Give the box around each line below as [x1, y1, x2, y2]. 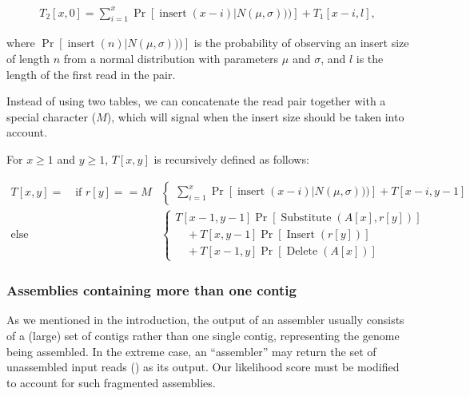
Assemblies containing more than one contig [6, 280, 297, 300]
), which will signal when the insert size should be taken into [106, 108, 404, 125]
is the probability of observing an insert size [193, 34, 409, 51]
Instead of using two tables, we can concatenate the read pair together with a [6, 93, 386, 109]
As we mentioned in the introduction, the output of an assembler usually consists [6, 311, 404, 328]
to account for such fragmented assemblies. [6, 374, 216, 390]
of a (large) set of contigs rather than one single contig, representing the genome [6, 327, 400, 343]
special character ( [6, 108, 97, 125]
